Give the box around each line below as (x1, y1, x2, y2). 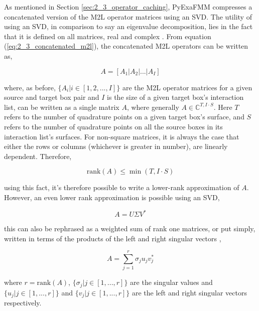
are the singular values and (130, 277, 213, 287)
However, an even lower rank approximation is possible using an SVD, (4, 192, 220, 202)
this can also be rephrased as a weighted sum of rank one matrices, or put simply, (4, 223, 255, 233)
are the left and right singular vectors (132, 287, 247, 297)
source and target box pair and (4, 92, 99, 102)
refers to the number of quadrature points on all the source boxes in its (4, 121, 223, 131)
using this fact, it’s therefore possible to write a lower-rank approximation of (4, 182, 239, 193)
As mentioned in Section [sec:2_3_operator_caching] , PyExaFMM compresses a (4, 2, 252, 12)
